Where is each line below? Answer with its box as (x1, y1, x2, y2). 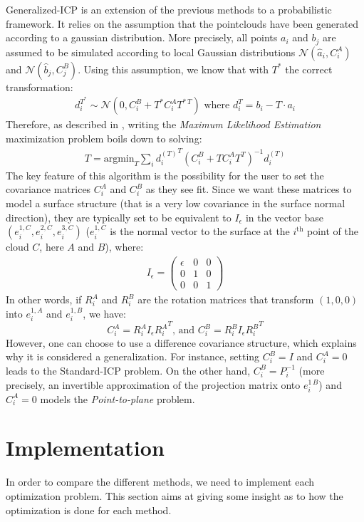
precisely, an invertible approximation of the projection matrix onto (6, 377, 301, 392)
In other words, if (6, 292, 82, 307)
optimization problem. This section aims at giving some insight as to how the (6, 489, 343, 503)
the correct (285, 61, 333, 76)
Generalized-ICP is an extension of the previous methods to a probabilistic (6, 2, 332, 16)
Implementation (6, 433, 165, 462)
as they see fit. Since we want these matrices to (145, 182, 352, 197)
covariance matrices (6, 182, 91, 197)
